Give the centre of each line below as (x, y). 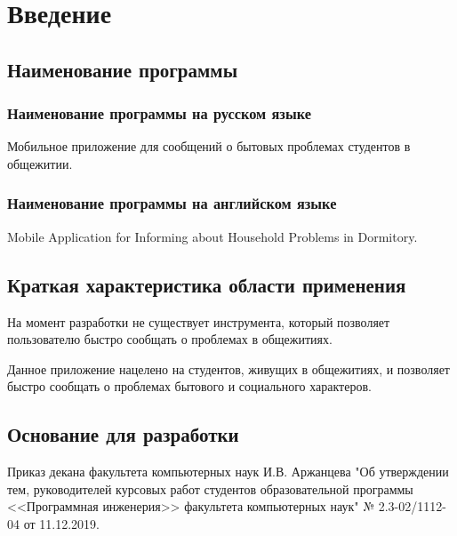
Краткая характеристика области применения (207, 284)
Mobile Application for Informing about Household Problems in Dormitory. (212, 236)
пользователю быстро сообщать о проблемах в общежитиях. (170, 339)
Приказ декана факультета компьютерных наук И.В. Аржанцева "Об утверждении (228, 472)
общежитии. (40, 163)
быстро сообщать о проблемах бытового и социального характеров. (189, 386)
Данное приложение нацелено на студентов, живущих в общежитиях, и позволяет (228, 368)
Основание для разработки (123, 434)
